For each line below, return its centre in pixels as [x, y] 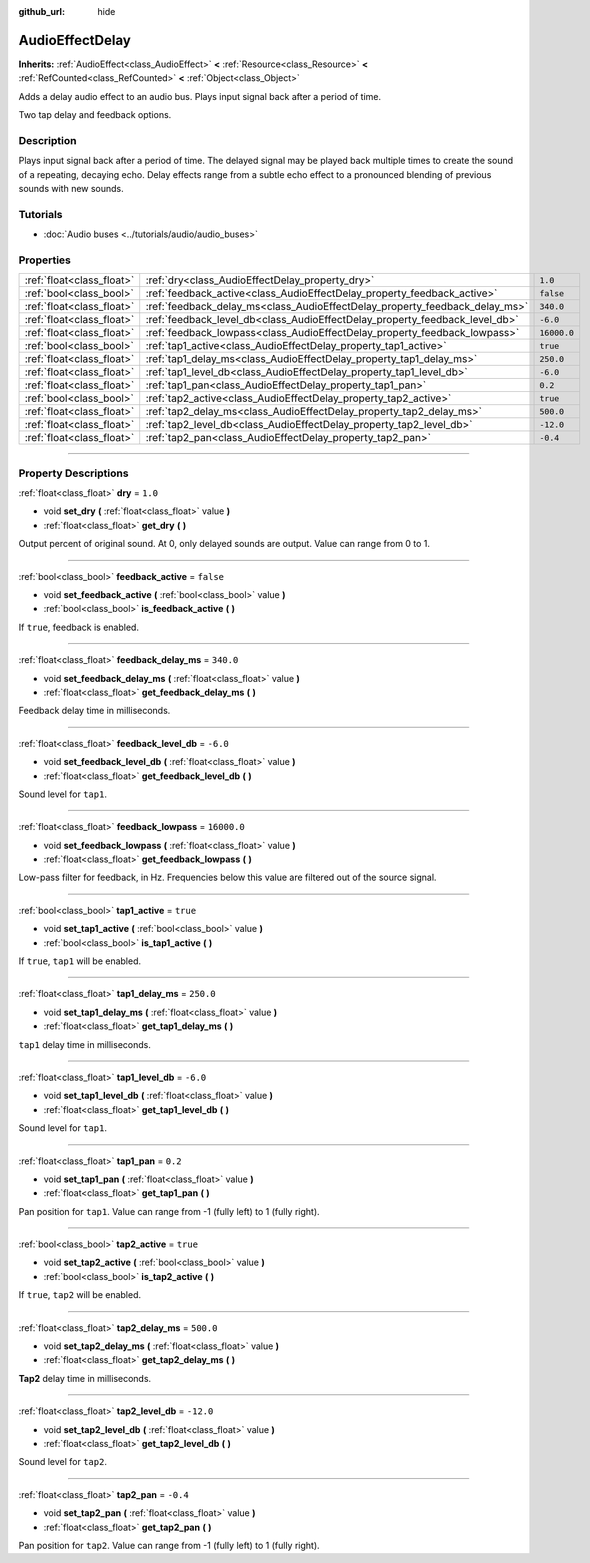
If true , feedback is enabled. [79, 627]
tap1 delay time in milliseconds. [85, 1044]
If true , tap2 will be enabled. [80, 1295]
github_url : [41, 11]
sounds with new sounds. [71, 188]
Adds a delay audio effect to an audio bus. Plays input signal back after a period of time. [200, 96]
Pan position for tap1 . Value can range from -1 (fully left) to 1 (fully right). [169, 1211]
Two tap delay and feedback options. [95, 115]
